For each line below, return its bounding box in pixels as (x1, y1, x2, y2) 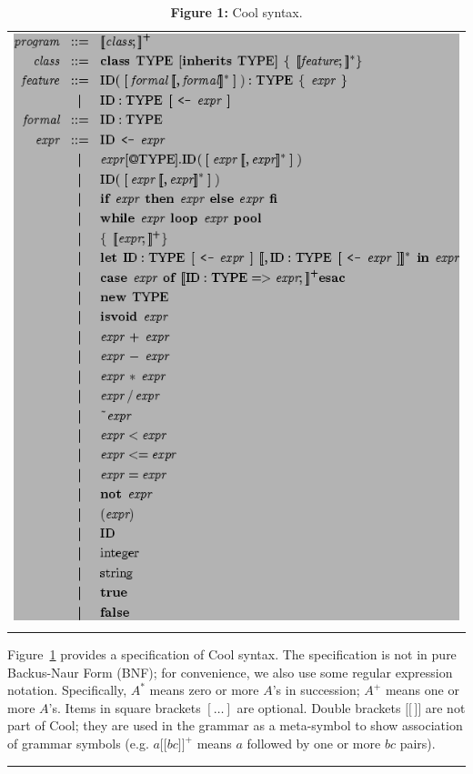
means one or (385, 680, 459, 699)
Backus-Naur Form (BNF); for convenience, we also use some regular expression (7, 662, 453, 681)
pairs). (399, 734, 436, 753)
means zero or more (149, 680, 259, 699)
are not (425, 698, 466, 717)
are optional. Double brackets (236, 698, 401, 717)
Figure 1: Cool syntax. (170, 3, 303, 21)
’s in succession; (272, 680, 360, 699)
